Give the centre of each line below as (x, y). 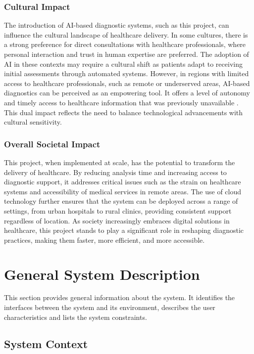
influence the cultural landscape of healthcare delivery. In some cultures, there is (126, 34)
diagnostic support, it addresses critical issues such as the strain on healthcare (123, 182)
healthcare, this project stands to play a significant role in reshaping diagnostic (124, 230)
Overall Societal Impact (52, 144)
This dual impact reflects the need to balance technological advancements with (124, 112)
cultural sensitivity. (33, 122)
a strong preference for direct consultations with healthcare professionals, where (125, 44)
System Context (46, 343)
